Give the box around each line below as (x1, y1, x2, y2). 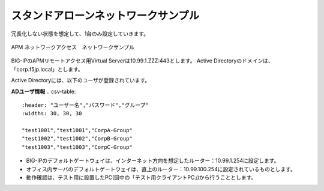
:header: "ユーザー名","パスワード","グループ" (22, 102, 149, 108)
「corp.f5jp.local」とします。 (11, 65, 83, 73)
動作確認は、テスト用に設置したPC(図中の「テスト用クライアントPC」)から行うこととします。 (26, 174, 257, 181)
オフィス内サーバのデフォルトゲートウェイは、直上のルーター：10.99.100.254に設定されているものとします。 (26, 165, 296, 172)
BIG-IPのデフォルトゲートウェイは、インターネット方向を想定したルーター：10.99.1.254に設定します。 (26, 157, 280, 165)
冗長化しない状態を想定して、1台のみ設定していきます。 (11, 30, 149, 37)
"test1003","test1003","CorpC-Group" (22, 144, 133, 150)
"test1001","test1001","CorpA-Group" (22, 127, 133, 134)
